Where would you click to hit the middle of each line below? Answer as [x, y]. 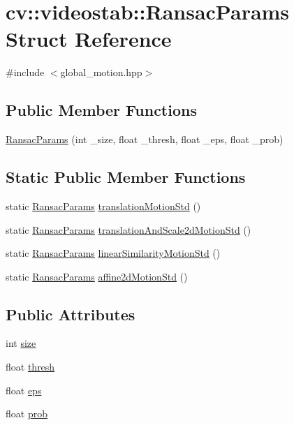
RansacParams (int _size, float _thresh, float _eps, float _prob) [145, 139]
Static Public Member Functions [126, 177]
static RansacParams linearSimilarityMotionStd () [113, 253]
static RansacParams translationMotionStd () [103, 206]
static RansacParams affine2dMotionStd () [97, 276]
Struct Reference [89, 39]
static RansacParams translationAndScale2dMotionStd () [128, 229]
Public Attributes [71, 314]
